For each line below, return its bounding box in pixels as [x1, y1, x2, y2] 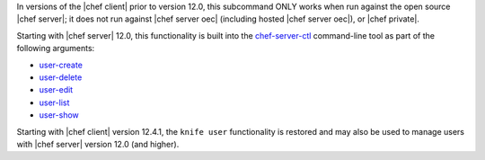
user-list [39, 97, 70, 108]
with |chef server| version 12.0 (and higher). [16, 138, 180, 149]
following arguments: [16, 43, 95, 54]
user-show [39, 110, 80, 120]
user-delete [39, 72, 83, 83]
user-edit [39, 84, 74, 95]
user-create [39, 59, 83, 70]
